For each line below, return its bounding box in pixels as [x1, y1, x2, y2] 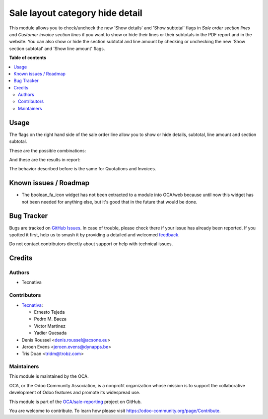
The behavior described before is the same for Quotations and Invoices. [9, 166, 156, 172]
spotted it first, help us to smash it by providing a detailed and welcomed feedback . [9, 231, 180, 238]
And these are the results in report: [9, 156, 81, 162]
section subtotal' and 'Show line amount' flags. [9, 45, 105, 52]
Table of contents [9, 55, 47, 61]
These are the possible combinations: [9, 147, 86, 153]
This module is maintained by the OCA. [9, 373, 89, 379]
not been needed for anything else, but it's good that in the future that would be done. [21, 199, 198, 205]
